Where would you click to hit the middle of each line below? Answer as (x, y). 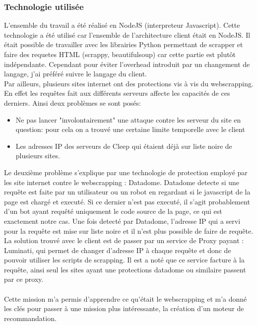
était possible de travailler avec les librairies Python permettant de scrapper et (124, 44)
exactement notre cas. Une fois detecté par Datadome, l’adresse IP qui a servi (122, 221)
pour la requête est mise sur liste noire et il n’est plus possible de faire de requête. (129, 230)
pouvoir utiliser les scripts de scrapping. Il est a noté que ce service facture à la (124, 260)
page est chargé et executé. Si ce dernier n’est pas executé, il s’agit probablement (127, 201)
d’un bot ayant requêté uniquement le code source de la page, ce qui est (113, 211)
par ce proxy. (24, 279)
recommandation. (30, 318)
